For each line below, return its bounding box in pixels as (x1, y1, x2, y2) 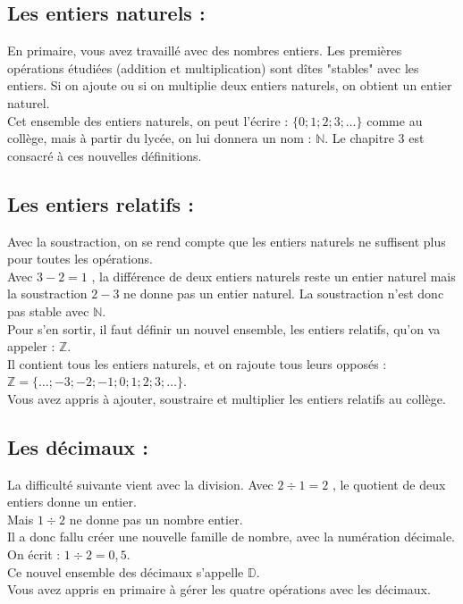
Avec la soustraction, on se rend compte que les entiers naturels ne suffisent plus (7, 231, 446, 250)
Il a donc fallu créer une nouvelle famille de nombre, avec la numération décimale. (7, 527, 456, 546)
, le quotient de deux (332, 474, 446, 493)
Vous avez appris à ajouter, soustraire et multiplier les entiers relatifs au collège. (7, 389, 446, 407)
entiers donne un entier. (7, 492, 137, 511)
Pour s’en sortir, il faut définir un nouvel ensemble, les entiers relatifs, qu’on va (7, 319, 441, 338)
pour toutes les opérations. (7, 249, 153, 268)
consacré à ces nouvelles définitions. (7, 146, 202, 164)
